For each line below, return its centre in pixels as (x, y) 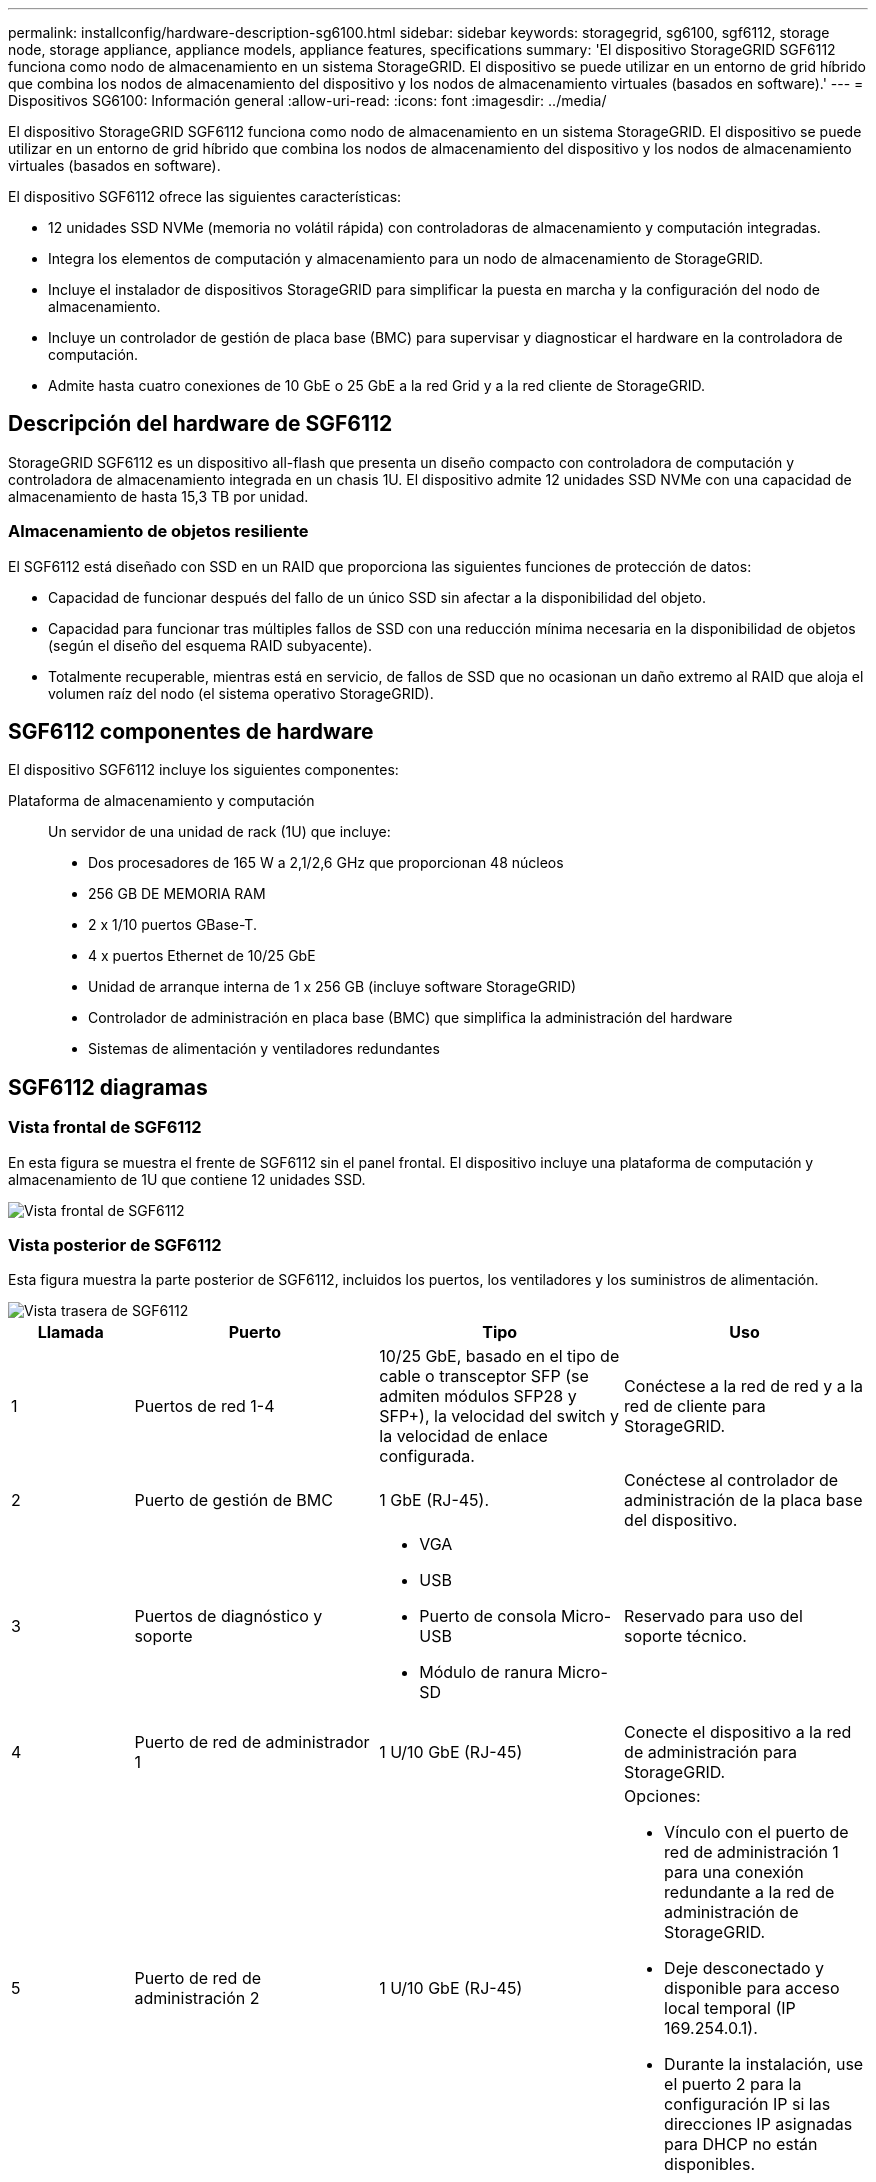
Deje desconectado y (744, 1968)
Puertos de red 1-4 (204, 1406)
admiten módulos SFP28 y (478, 1396)
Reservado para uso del (713, 1616)
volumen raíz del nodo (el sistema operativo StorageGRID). (241, 693)
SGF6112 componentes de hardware (191, 732)
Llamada (70, 1332)
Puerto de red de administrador (252, 1742)
